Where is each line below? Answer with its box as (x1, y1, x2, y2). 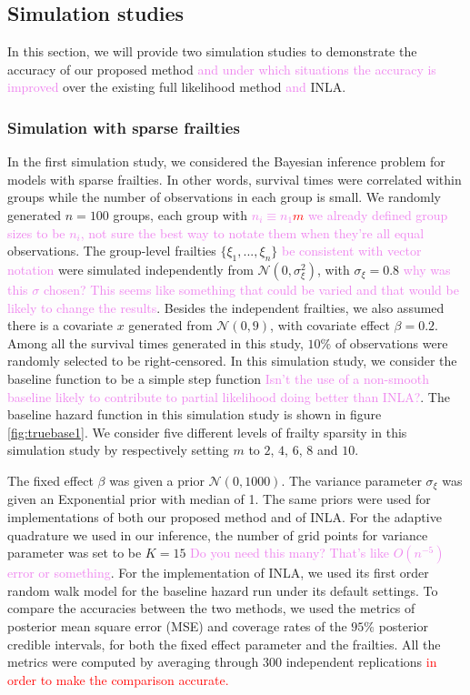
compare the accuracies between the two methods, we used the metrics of (7, 599, 415, 618)
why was (403, 259, 451, 278)
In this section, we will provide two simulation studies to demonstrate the (7, 42, 417, 61)
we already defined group (308, 205, 448, 224)
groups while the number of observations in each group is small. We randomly (7, 187, 441, 206)
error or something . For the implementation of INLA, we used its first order (7, 563, 429, 582)
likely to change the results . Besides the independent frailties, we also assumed (7, 297, 445, 317)
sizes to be (7, 223, 65, 242)
